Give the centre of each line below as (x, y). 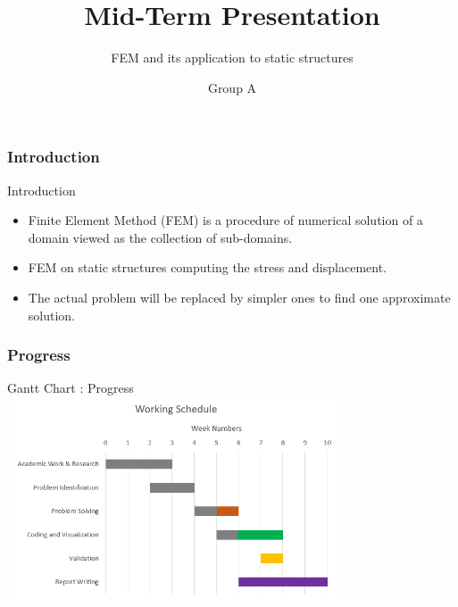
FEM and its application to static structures (232, 58)
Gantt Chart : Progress (71, 388)
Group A (232, 87)
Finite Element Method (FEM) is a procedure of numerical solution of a (225, 220)
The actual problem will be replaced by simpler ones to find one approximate (239, 297)
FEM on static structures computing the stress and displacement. (207, 267)
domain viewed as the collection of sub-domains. (160, 237)
